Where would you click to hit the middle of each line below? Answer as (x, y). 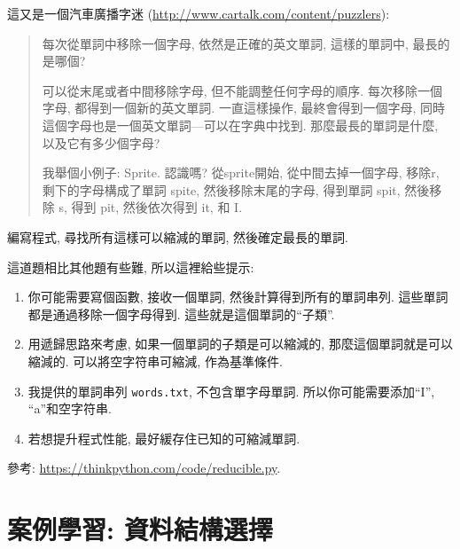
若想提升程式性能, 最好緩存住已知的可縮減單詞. (164, 438)
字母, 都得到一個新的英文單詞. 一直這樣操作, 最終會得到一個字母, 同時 (244, 108)
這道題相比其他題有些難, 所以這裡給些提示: (131, 267)
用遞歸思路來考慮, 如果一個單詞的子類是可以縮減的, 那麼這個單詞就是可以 (240, 344)
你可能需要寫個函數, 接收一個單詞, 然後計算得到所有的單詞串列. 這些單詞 (238, 297)
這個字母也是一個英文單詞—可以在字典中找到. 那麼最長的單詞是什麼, (240, 125)
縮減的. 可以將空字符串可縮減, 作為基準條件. (155, 361)
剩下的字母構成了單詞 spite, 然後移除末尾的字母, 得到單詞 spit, (221, 189)
